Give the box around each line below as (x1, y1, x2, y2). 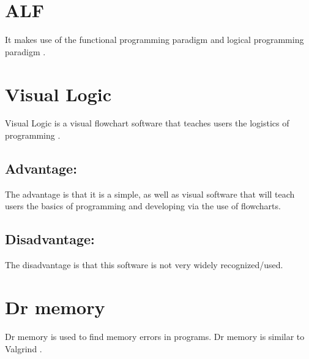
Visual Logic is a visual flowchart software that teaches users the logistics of (5, 117, 289, 129)
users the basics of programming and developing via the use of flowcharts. (5, 199, 281, 212)
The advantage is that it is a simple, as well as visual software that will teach (5, 187, 295, 200)
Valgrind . (5, 342, 42, 355)
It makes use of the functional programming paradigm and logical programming (5, 33, 304, 46)
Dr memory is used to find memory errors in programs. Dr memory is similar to (5, 330, 305, 342)
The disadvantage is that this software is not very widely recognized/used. (5, 258, 283, 271)
